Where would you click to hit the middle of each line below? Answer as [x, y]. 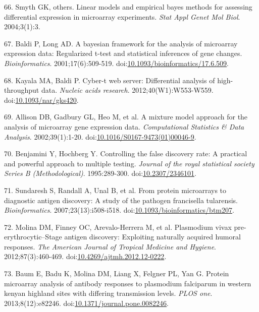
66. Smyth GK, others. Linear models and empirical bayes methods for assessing [128, 7]
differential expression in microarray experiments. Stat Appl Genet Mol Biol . [122, 16]
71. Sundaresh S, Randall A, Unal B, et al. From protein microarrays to [115, 190]
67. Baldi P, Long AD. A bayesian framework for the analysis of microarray [121, 43]
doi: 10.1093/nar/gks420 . [41, 100]
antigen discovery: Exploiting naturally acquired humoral [152, 237]
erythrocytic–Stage [33, 237]
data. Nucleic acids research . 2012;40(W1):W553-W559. [127, 90]
